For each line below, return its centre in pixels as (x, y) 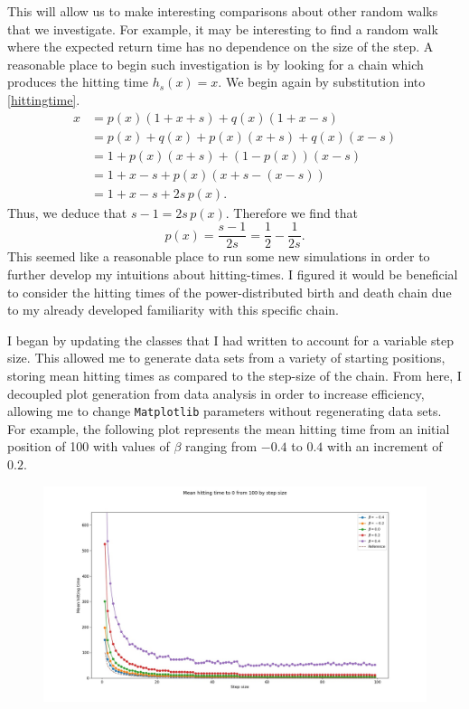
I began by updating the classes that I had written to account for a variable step (230, 340)
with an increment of (385, 446)
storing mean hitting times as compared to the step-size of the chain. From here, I (234, 375)
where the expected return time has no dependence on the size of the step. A (220, 47)
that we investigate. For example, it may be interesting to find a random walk (223, 28)
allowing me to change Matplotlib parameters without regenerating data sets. (225, 411)
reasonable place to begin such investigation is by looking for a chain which (216, 64)
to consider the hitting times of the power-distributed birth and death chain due (230, 292)
